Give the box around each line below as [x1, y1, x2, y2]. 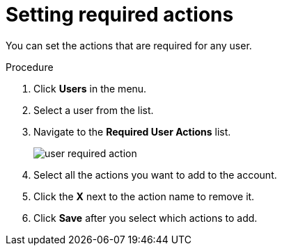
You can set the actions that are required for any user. [6, 39, 252, 51]
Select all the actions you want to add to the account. [33, 168, 277, 181]
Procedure [6, 60, 54, 73]
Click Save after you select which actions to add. [33, 211, 258, 224]
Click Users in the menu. [33, 82, 147, 95]
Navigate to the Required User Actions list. [33, 125, 231, 138]
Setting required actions [6, 3, 234, 26]
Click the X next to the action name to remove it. [33, 190, 255, 202]
